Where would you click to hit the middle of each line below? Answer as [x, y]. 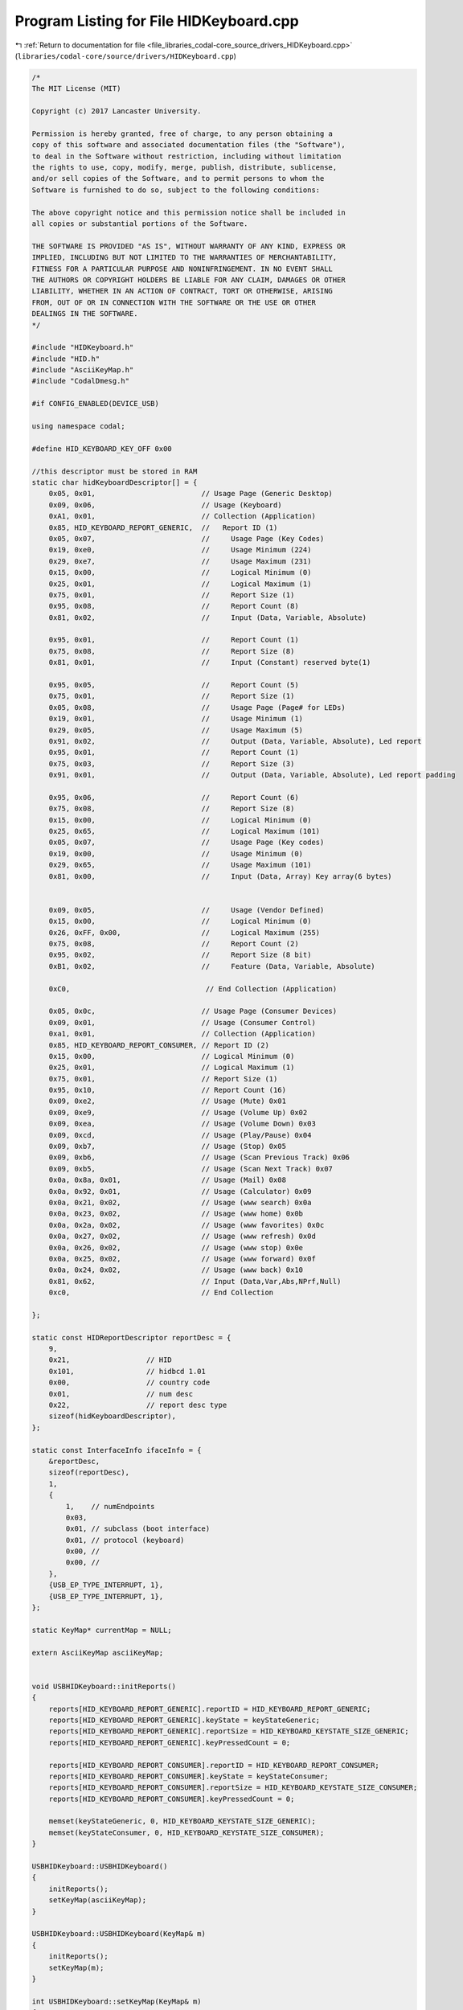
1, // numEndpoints [111, 1506]
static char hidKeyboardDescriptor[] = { [115, 482]
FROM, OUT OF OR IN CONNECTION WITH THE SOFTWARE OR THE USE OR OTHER [174, 302]
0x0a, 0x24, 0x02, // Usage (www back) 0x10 [176, 1270]
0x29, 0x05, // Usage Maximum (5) [176, 730]
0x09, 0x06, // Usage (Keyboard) [165, 505]
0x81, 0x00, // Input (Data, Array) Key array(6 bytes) [221, 876]
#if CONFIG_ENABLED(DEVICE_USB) [96, 404]
